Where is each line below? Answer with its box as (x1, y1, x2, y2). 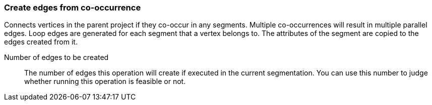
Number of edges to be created (4, 53, 109, 62)
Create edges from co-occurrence (4, 2, 141, 12)
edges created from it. (4, 37, 78, 46)
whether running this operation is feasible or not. (24, 77, 186, 86)
